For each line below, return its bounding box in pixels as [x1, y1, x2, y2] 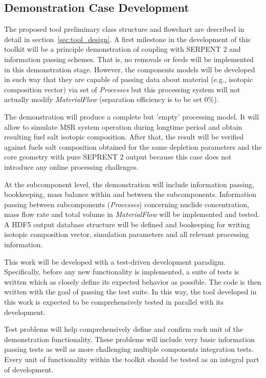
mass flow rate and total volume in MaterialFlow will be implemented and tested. [4, 209, 260, 220]
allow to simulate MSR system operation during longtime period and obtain [4, 121, 242, 132]
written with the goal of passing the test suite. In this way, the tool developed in [4, 286, 257, 297]
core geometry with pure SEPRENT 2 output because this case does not [4, 151, 232, 162]
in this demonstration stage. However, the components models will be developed [4, 64, 255, 74]
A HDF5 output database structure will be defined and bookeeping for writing [4, 218, 250, 229]
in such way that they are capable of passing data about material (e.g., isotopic [4, 74, 253, 85]
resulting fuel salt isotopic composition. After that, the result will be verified [4, 131, 244, 142]
